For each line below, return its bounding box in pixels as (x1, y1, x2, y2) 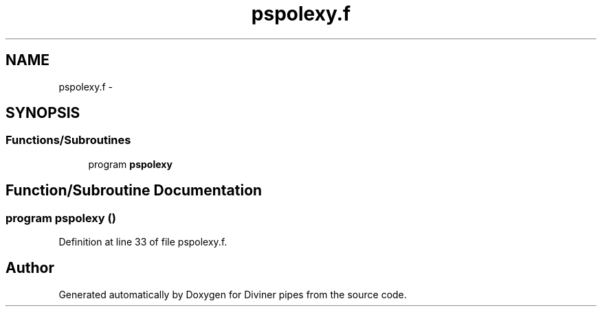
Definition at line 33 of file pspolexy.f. (58, 236, 227, 248)
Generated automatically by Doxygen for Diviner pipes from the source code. (58, 288, 407, 300)
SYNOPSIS (5, 104, 80, 122)
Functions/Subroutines (5, 133, 131, 147)
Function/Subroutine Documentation (5, 182, 263, 200)
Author (5, 259, 54, 277)
